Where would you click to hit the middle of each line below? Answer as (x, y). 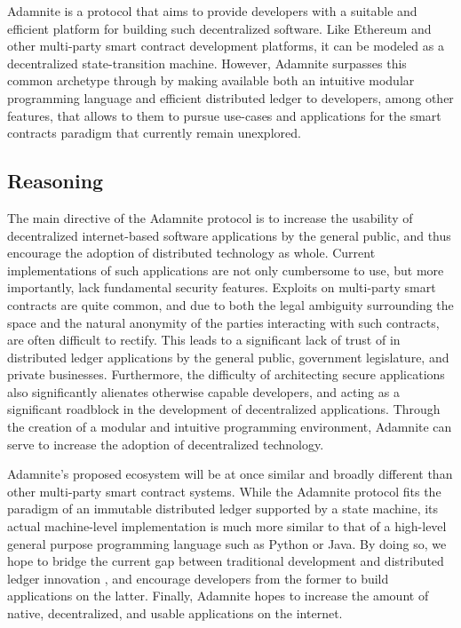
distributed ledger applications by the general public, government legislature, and (228, 357)
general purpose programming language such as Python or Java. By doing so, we (227, 543)
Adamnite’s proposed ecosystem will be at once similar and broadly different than (230, 474)
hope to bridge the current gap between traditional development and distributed (226, 561)
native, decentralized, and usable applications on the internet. (175, 613)
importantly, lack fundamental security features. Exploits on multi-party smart (222, 287)
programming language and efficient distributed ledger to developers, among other (230, 97)
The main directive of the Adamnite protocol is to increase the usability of (210, 217)
